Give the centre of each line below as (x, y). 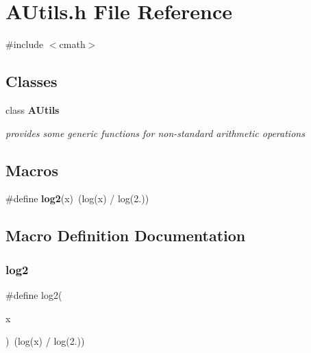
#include (25, 44)
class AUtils (33, 109)
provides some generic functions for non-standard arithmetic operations (155, 133)
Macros (32, 170)
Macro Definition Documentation (126, 235)
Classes (32, 81)
